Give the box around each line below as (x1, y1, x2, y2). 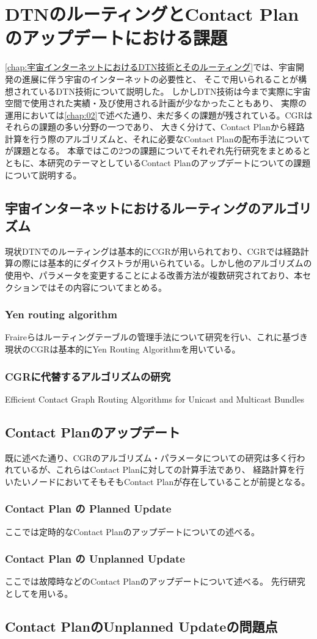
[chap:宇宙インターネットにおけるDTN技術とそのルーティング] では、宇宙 (5, 60, 296, 73)
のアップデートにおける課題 (5, 25, 228, 50)
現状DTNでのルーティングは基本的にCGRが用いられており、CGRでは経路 (5, 244, 301, 257)
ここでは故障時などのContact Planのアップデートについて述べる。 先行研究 (5, 575, 305, 588)
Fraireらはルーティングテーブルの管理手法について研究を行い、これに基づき (5, 330, 308, 343)
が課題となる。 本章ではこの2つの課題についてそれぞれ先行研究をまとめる (5, 144, 302, 157)
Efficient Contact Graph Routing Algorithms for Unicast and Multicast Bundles (5, 392, 304, 405)
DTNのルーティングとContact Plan (5, 1, 299, 26)
